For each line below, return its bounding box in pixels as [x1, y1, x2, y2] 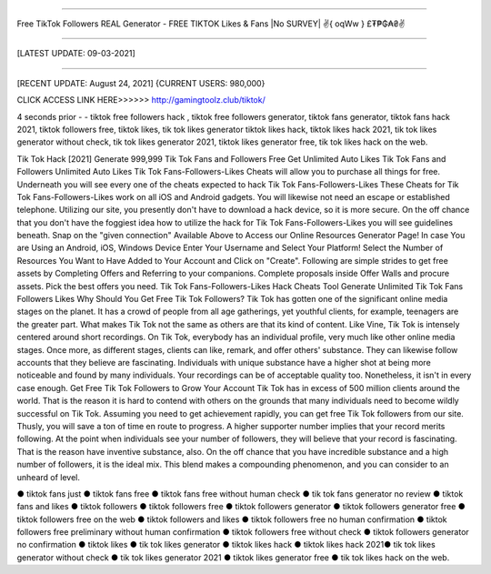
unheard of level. [16, 471, 81, 482]
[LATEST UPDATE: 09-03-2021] [16, 48, 135, 59]
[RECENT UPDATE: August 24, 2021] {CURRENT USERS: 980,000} [16, 77, 266, 88]
